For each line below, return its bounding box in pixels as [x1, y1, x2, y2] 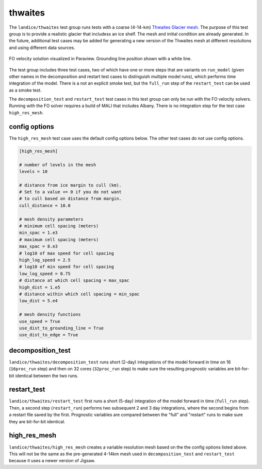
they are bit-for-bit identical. [9, 418, 65, 424]
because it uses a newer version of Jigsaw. [9, 458, 96, 464]
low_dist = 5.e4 [19, 298, 58, 304]
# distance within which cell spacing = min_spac [19, 291, 140, 297]
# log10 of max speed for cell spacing [19, 251, 114, 256]
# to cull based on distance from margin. [19, 196, 122, 201]
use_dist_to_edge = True [19, 332, 79, 338]
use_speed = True [19, 319, 61, 324]
